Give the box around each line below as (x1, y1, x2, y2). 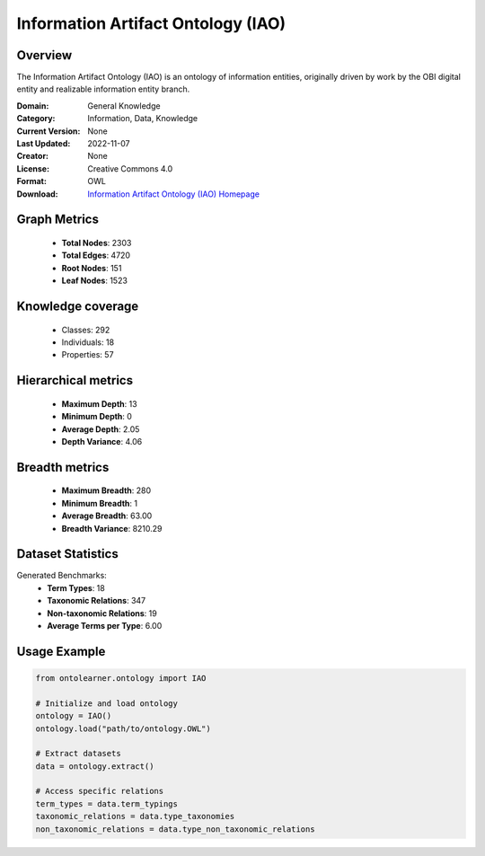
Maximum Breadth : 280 (61, 485, 152, 496)
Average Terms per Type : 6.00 (47, 620, 163, 631)
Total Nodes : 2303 (61, 237, 132, 248)
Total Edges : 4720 (61, 250, 130, 260)
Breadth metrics (16, 459, 110, 475)
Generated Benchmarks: (16, 570, 107, 581)
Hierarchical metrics (16, 373, 134, 388)
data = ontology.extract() (35, 761, 154, 772)
